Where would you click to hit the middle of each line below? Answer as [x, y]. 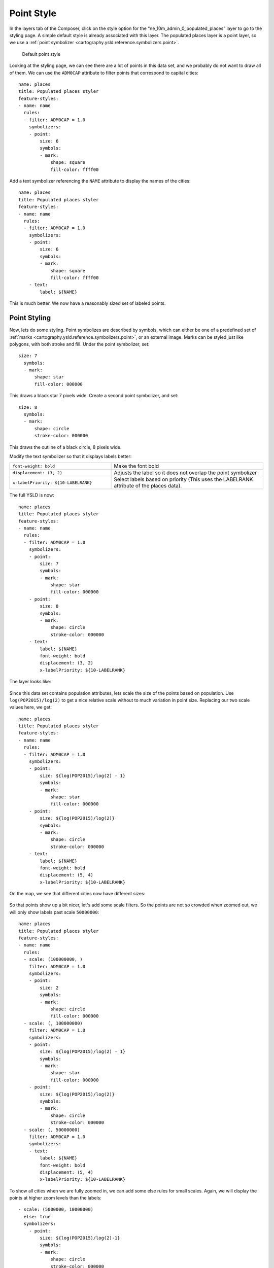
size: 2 [49, 988]
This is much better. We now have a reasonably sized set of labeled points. [88, 303]
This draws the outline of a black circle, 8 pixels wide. [65, 447]
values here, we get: [31, 707]
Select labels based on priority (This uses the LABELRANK [183, 479]
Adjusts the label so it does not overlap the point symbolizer [185, 473]
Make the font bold [136, 466]
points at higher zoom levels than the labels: [55, 1198]
